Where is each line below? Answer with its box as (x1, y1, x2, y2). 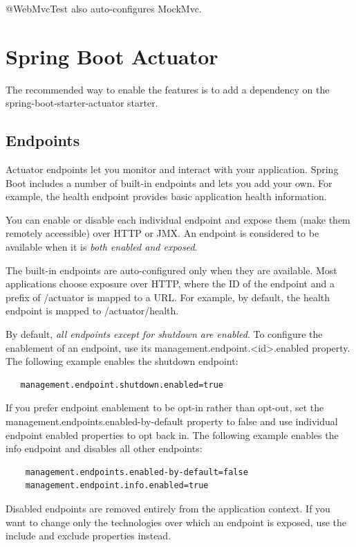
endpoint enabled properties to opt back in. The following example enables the (6, 427, 339, 442)
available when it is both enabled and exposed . (6, 240, 198, 254)
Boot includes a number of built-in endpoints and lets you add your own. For (6, 175, 332, 190)
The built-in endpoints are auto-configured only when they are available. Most (6, 262, 337, 277)
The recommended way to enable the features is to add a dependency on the (6, 82, 330, 96)
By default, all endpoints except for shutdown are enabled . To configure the (6, 327, 323, 341)
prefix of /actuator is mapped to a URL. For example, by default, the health (6, 289, 330, 304)
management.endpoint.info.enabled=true (25, 481, 209, 491)
